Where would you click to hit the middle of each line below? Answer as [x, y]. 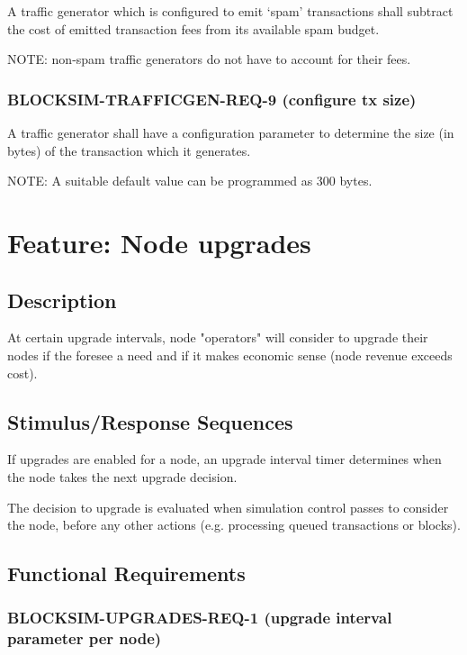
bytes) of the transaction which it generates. [129, 150]
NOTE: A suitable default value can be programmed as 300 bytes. [190, 181]
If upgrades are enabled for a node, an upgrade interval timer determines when [225, 459]
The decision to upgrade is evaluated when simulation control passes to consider [228, 507]
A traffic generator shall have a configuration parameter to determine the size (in [231, 132]
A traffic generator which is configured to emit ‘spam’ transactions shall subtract [230, 11]
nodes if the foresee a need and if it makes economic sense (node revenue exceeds [230, 355]
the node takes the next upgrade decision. [122, 476]
